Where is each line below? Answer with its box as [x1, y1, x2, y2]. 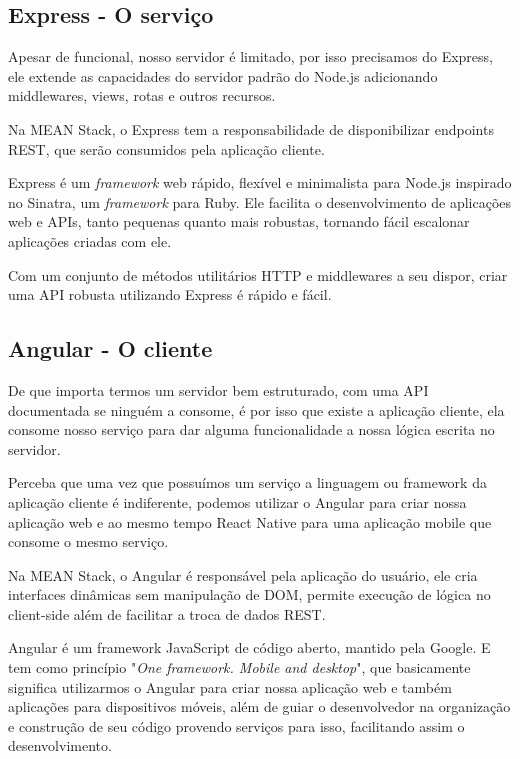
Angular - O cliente [8, 333, 213, 364]
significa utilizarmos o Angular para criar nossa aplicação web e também [8, 676, 452, 697]
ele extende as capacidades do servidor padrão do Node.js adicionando [8, 65, 438, 86]
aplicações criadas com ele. [8, 230, 172, 251]
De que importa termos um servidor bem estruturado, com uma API [8, 379, 429, 400]
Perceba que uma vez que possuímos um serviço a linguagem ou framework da [8, 472, 487, 493]
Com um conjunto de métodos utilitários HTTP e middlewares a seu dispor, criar [8, 264, 508, 285]
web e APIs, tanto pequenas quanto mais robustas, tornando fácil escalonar [8, 211, 470, 232]
